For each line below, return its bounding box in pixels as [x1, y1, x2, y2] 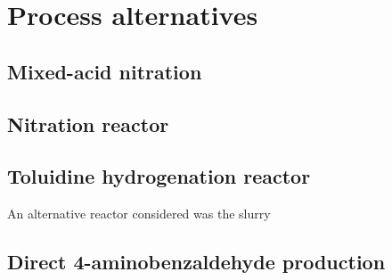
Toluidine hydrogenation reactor [7, 162, 311, 190]
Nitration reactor [7, 110, 169, 137]
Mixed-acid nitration [7, 57, 202, 85]
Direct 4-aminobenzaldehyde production [7, 248, 386, 276]
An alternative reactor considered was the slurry [7, 204, 271, 223]
